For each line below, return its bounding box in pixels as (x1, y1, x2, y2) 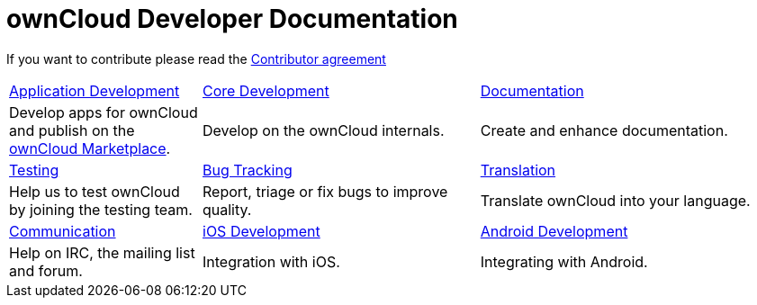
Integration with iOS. (203, 252, 340, 271)
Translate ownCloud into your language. (480, 191, 751, 210)
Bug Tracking (203, 160, 293, 179)
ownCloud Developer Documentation (6, 4, 458, 34)
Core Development (203, 81, 329, 100)
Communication (9, 221, 116, 240)
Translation (480, 160, 556, 179)
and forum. (9, 261, 83, 280)
